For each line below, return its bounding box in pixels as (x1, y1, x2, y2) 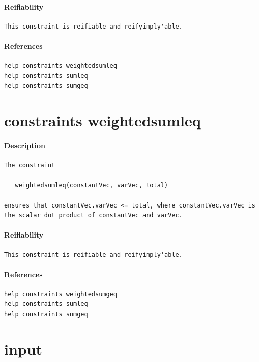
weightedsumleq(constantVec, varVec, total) (15, 182, 168, 189)
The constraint (4, 162, 55, 169)
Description (4, 140, 46, 150)
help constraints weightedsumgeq (4, 290, 117, 298)
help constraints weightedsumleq (4, 62, 117, 70)
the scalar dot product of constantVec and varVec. (4, 212, 183, 219)
